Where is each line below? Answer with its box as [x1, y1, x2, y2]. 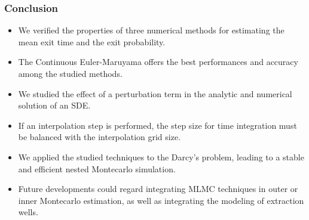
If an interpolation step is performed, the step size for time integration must [18, 119, 297, 131]
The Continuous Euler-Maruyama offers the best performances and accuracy [18, 55, 298, 68]
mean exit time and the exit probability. [18, 35, 166, 48]
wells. [18, 206, 38, 218]
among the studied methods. [18, 67, 123, 79]
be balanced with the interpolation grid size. [18, 131, 181, 143]
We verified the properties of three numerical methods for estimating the [18, 24, 284, 36]
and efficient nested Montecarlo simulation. [18, 162, 176, 175]
